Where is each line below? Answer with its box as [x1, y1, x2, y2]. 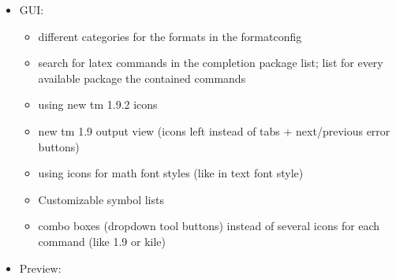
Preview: [19, 259, 62, 276]
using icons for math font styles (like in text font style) [38, 165, 304, 181]
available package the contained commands [38, 69, 246, 86]
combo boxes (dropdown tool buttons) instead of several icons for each [38, 218, 380, 234]
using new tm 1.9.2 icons [38, 96, 158, 113]
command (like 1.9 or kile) [38, 232, 166, 249]
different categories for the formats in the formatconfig [38, 28, 302, 44]
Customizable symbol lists [38, 191, 164, 207]
